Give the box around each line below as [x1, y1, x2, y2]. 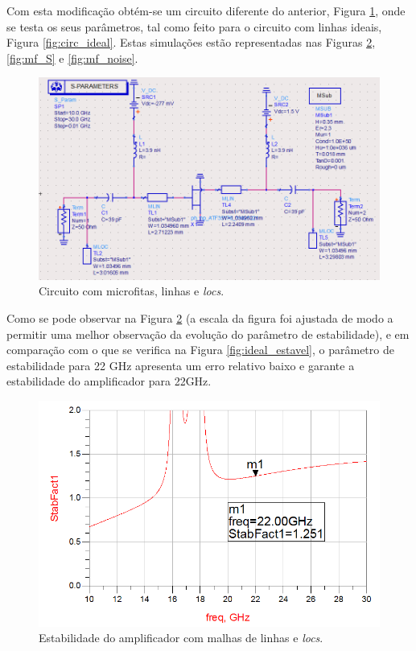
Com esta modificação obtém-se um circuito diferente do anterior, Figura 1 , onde [6, 2, 406, 19]
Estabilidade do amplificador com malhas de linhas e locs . [39, 629, 323, 646]
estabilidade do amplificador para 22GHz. [6, 373, 212, 389]
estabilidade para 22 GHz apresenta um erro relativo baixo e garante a [6, 356, 355, 373]
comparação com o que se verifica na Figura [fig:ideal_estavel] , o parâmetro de [6, 341, 394, 358]
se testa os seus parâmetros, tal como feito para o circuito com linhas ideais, [6, 18, 382, 35]
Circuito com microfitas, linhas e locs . [39, 282, 224, 299]
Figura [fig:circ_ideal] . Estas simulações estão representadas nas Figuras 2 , [6, 34, 376, 51]
